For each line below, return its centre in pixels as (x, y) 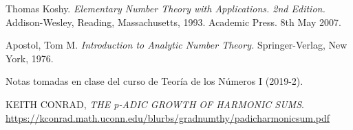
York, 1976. (30, 58)
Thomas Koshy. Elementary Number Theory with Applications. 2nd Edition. (165, 8)
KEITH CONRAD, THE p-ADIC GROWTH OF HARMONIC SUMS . (155, 104)
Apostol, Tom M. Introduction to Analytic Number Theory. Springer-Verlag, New (176, 45)
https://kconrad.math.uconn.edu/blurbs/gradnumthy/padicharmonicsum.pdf (168, 117)
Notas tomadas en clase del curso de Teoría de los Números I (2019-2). (154, 81)
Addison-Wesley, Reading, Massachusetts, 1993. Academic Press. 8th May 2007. (173, 22)
